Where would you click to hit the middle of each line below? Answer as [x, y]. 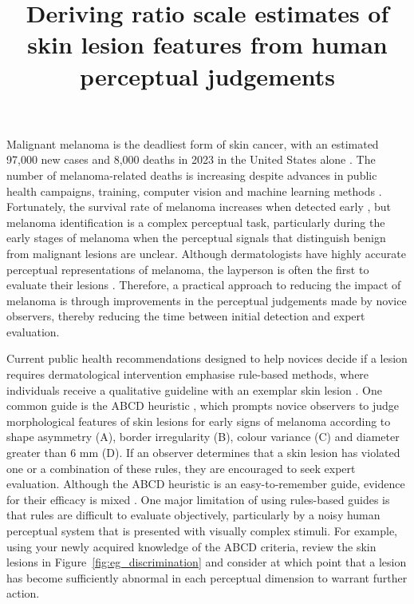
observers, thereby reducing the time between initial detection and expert [186, 316]
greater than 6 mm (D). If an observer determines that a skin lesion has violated [203, 453]
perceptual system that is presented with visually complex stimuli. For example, [202, 530]
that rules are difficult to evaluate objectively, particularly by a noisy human [193, 515]
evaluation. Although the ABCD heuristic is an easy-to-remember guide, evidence [206, 484]
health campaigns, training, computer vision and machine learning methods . [194, 191]
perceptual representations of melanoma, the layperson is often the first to [188, 269]
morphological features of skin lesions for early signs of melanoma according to [199, 421]
